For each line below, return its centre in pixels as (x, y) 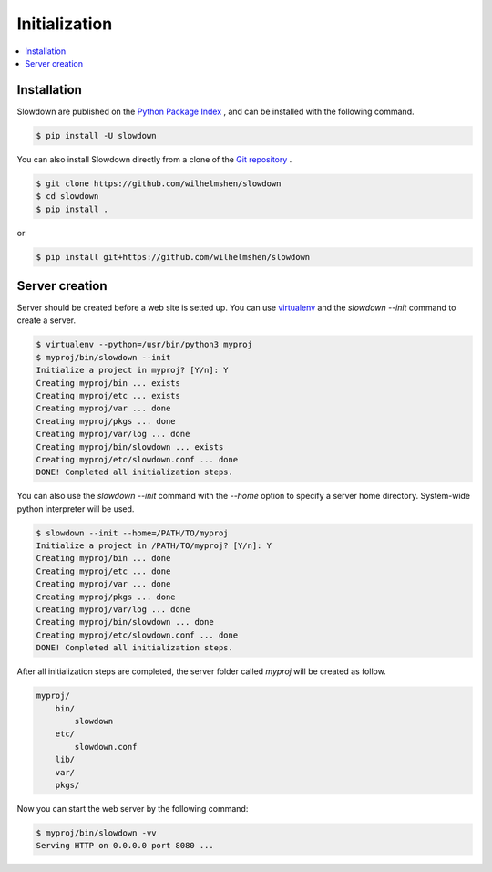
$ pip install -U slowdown (96, 135)
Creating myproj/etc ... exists (108, 395)
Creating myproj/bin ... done (103, 558)
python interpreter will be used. (76, 509)
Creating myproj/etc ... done (103, 571)
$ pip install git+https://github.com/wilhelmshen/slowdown (173, 257)
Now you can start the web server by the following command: (133, 808)
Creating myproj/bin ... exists (108, 383)
